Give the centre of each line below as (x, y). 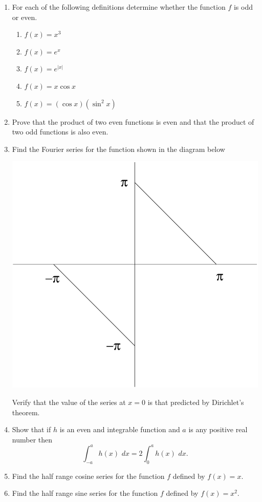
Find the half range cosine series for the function (88, 476)
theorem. (26, 412)
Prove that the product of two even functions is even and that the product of (133, 121)
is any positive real (218, 429)
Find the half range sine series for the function (85, 493)
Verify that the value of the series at (69, 402)
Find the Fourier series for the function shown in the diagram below (118, 149)
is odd (243, 7)
